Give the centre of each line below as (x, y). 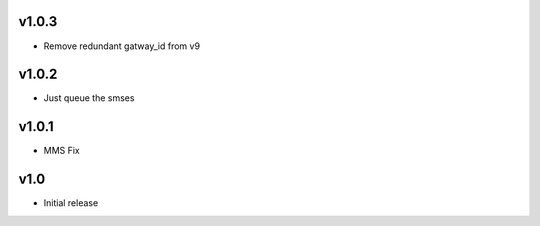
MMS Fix (61, 151)
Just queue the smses (89, 98)
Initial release (71, 203)
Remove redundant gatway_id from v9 (121, 46)
